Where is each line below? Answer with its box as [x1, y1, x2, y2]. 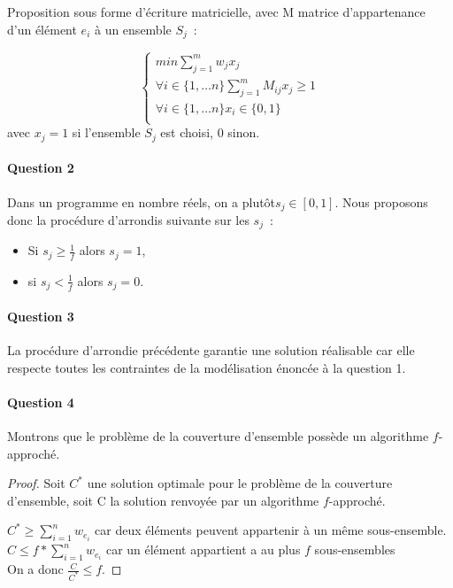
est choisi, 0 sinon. [160, 123, 260, 142]
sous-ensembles [314, 540, 395, 559]
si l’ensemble [72, 123, 141, 142]
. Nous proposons [334, 192, 428, 211]
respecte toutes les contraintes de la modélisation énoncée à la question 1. [7, 358, 406, 376]
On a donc [7, 560, 64, 578]
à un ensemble [94, 19, 172, 38]
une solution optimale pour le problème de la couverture [87, 474, 393, 492]
